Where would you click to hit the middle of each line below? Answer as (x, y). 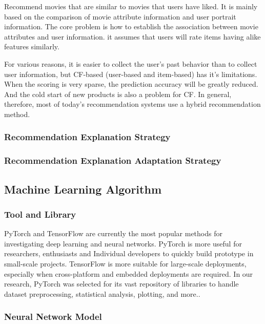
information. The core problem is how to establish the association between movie (131, 26)
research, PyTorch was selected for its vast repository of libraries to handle (121, 284)
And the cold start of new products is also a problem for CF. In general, (118, 94)
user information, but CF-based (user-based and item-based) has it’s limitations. (131, 74)
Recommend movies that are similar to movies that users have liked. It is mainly (131, 6)
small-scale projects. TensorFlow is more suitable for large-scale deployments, (125, 263)
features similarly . (32, 46)
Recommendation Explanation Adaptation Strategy (113, 160)
